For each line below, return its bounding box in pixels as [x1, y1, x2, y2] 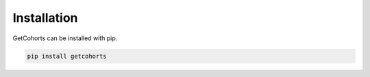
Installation [12, 10, 78, 25]
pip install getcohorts [27, 52, 108, 60]
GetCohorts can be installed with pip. [12, 34, 118, 42]
